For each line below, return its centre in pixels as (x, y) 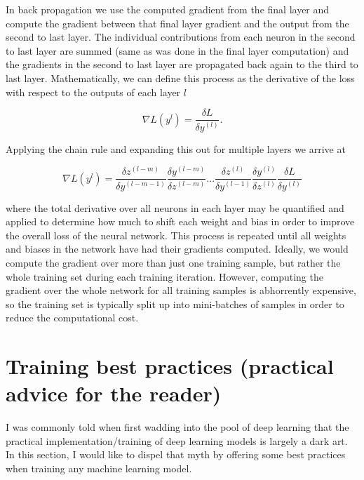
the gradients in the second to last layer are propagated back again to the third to (182, 64)
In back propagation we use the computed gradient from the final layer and (168, 9)
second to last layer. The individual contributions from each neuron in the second (181, 37)
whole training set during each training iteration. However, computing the (164, 276)
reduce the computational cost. (72, 318)
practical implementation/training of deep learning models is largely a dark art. (177, 440)
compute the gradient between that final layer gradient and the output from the (177, 23)
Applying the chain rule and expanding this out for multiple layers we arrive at (176, 148)
